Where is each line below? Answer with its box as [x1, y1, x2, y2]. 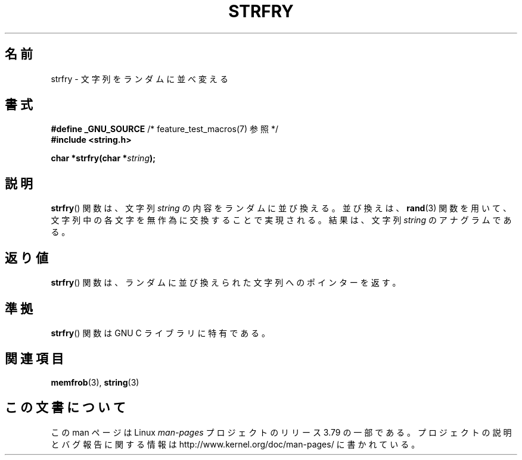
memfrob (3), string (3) [51, 377, 139, 387]
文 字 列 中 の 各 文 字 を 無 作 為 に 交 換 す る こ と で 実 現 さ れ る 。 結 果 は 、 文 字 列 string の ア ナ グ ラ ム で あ [51, 215, 512, 226]
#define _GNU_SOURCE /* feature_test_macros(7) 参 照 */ [51, 124, 278, 134]
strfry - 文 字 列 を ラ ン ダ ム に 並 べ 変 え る [51, 73, 228, 84]
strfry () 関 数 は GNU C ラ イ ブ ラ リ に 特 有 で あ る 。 [51, 327, 271, 338]
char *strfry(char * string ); [51, 153, 156, 164]
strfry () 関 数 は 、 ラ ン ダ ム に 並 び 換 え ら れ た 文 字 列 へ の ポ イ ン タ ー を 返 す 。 [51, 277, 401, 288]
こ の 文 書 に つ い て [5, 400, 126, 415]
